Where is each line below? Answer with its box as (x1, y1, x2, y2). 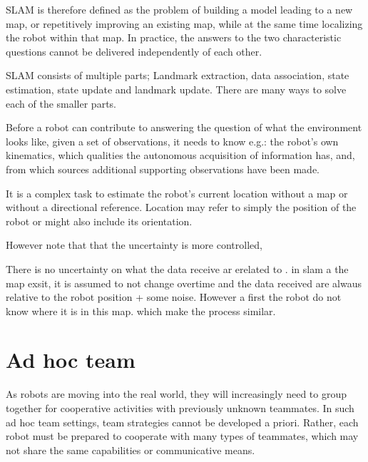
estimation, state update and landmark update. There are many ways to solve (6, 81, 347, 96)
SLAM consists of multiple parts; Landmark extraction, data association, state (6, 68, 349, 83)
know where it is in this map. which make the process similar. (6, 303, 276, 318)
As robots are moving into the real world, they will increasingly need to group (6, 386, 347, 401)
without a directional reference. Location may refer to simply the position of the (6, 200, 357, 215)
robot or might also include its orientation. (6, 213, 193, 228)
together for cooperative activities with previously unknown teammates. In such (6, 401, 354, 415)
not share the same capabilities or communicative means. (6, 442, 255, 457)
